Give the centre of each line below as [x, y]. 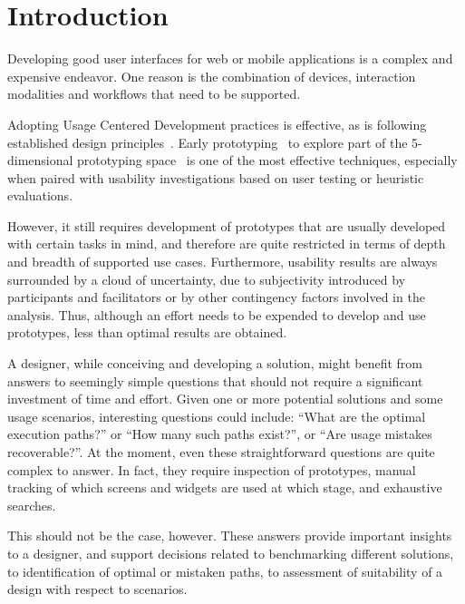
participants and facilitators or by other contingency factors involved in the [216, 297]
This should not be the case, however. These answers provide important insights [230, 536]
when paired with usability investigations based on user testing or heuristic [216, 177]
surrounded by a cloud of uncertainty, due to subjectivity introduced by [207, 279]
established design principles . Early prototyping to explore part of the [208, 142]
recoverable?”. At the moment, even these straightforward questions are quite [221, 452]
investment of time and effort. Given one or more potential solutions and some [225, 399]
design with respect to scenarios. [97, 589]
